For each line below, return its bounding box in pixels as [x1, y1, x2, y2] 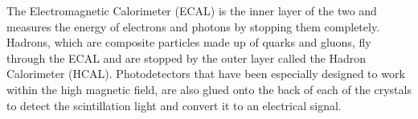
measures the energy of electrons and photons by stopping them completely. [6, 18, 380, 35]
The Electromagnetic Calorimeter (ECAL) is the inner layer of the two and [6, 2, 377, 18]
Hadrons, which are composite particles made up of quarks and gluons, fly [6, 34, 371, 51]
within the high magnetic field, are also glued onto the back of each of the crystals [6, 80, 412, 97]
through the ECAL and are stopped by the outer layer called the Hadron [6, 49, 367, 66]
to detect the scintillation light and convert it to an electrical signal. [6, 96, 342, 113]
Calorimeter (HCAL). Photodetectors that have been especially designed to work [6, 65, 405, 82]
